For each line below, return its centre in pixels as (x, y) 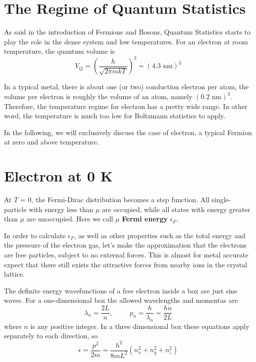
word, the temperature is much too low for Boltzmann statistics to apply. (115, 116)
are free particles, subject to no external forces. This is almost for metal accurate (126, 255)
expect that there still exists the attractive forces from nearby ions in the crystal (126, 264)
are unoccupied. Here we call (70, 219)
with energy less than (61, 209)
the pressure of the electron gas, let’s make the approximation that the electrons (125, 245)
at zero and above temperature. (52, 142)
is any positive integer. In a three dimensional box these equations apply (140, 326)
